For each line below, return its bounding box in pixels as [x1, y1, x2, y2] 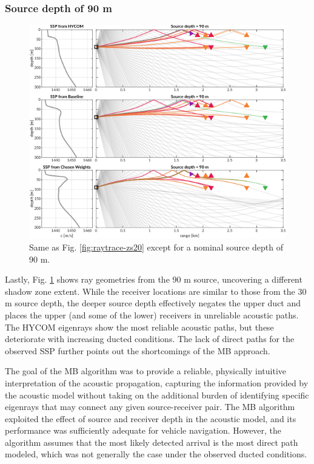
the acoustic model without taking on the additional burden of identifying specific [5, 388, 309, 401]
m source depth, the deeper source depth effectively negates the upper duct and [5, 297, 301, 309]
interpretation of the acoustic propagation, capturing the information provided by [5, 376, 309, 389]
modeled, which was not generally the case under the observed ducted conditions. [5, 448, 307, 460]
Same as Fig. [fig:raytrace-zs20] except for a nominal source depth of [29, 240, 284, 253]
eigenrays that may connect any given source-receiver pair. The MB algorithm [5, 400, 295, 413]
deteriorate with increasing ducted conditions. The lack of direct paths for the [5, 332, 295, 345]
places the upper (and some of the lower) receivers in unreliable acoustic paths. [5, 308, 299, 321]
